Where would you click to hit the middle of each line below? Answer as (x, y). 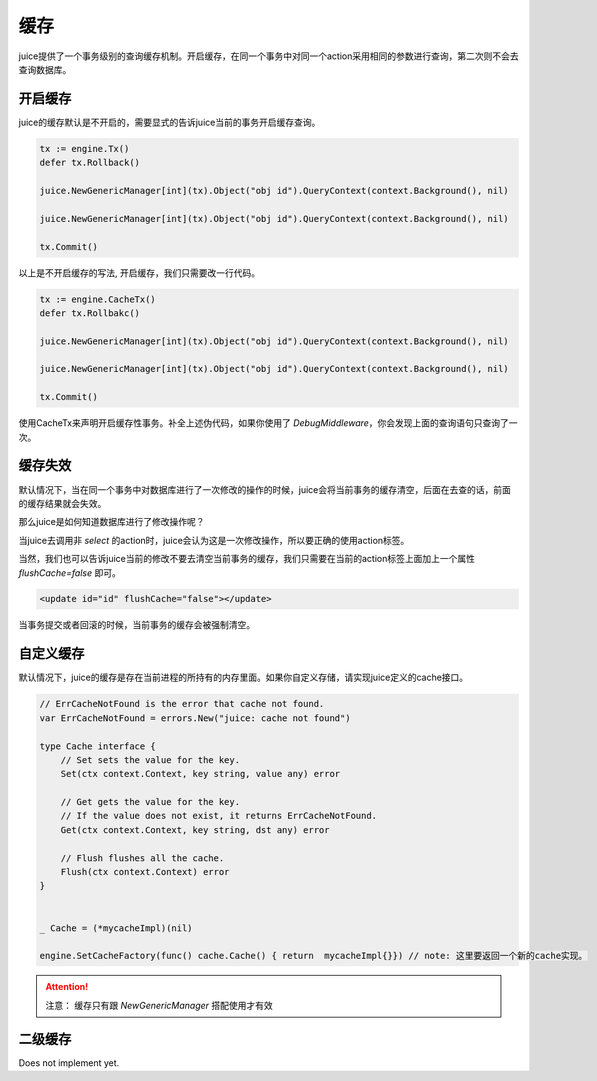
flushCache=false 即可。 (70, 572)
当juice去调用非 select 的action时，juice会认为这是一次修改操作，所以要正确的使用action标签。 (214, 540)
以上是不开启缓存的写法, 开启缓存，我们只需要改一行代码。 (139, 272)
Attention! (67, 987)
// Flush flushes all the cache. (142, 858)
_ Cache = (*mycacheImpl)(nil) (116, 928)
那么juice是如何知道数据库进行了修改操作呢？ (111, 522)
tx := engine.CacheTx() (98, 299)
